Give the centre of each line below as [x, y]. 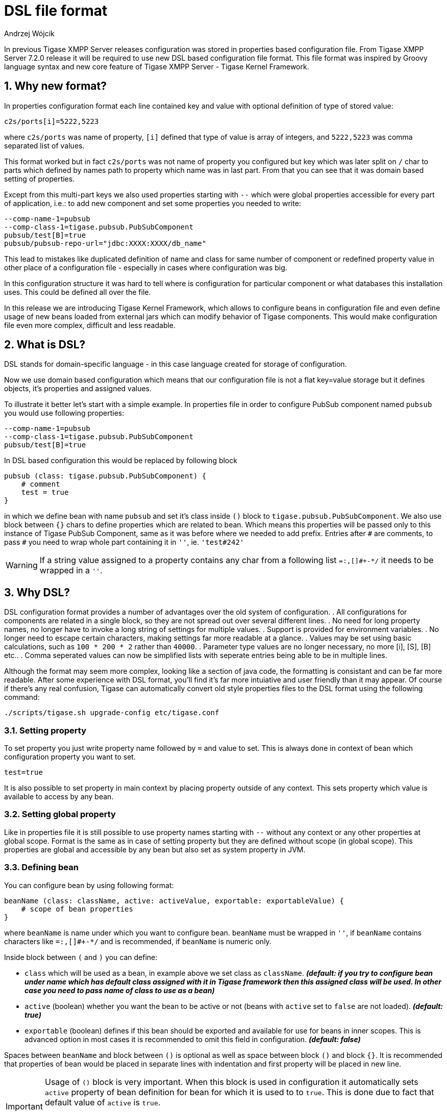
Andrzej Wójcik [29, 33]
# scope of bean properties [77, 909]
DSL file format [56, 11]
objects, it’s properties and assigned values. [78, 389]
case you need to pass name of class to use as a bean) [120, 990]
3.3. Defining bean [41, 867]
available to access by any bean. [59, 797]
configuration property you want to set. [70, 757]
